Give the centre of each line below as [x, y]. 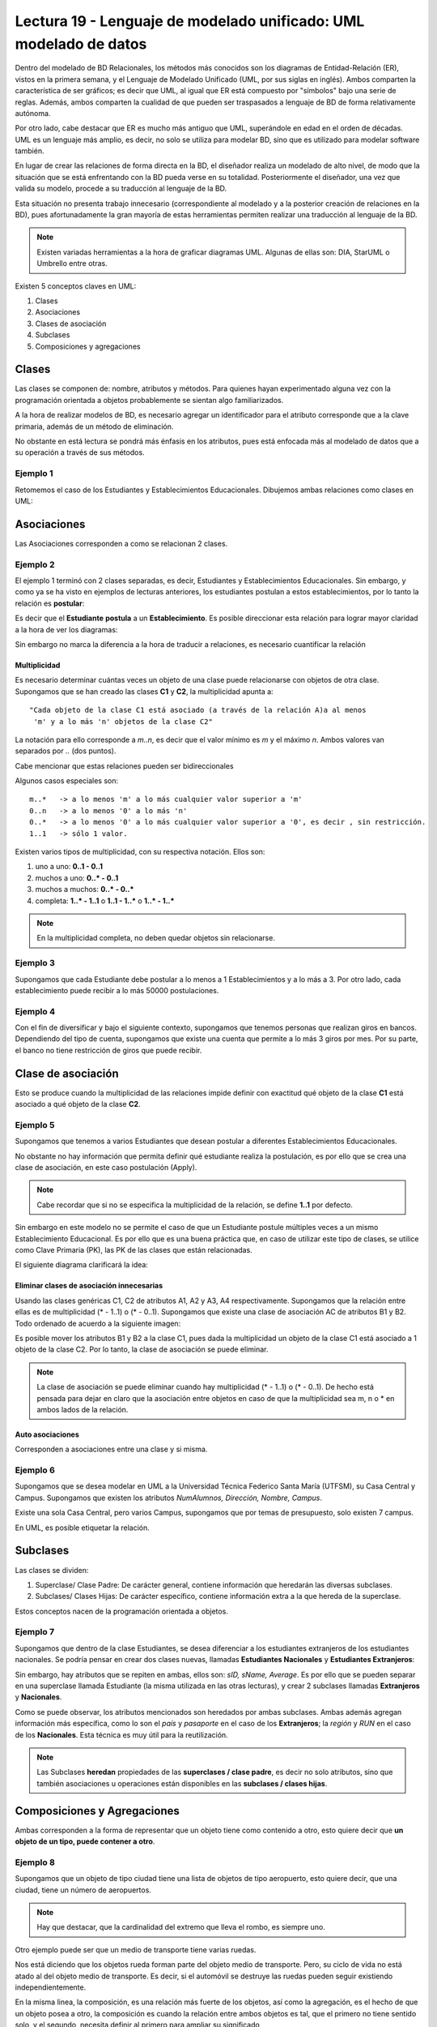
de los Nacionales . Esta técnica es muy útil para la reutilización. [121, 1734]
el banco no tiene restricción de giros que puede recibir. [108, 1050]
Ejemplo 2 [35, 564]
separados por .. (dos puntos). [66, 751]
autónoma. [33, 113]
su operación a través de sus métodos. [80, 452]
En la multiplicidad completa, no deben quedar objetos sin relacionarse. [156, 938]
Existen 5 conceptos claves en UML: [76, 286]
